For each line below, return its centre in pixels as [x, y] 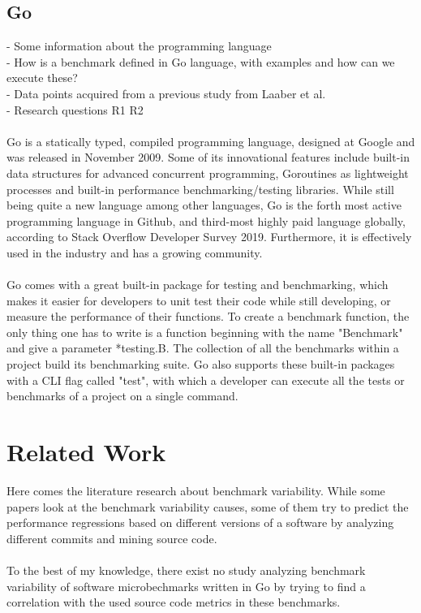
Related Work [86, 452]
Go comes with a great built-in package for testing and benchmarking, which [198, 285]
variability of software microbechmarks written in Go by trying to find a [186, 586]
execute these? [42, 78]
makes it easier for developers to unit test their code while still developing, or [199, 300]
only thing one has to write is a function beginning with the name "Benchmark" [205, 332]
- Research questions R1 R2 [75, 109]
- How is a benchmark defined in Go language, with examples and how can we [201, 61]
